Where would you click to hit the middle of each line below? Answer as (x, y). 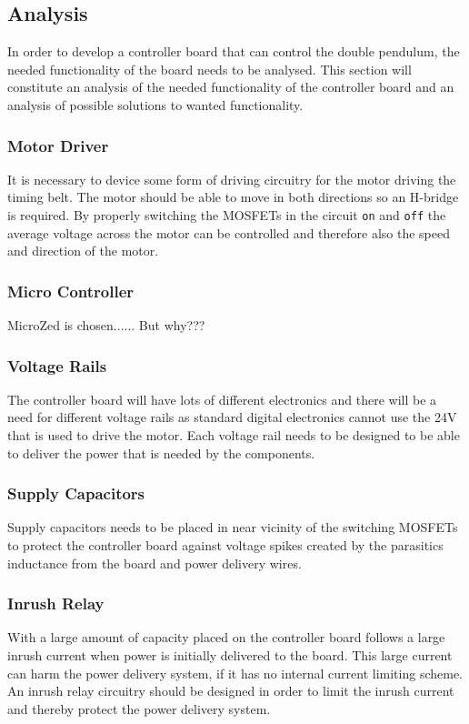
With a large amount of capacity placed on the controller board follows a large (226, 637)
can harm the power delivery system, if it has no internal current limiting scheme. (235, 673)
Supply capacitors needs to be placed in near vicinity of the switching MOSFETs (233, 527)
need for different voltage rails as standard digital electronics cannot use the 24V (232, 417)
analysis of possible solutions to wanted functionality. (155, 104)
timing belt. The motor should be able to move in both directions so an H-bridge (233, 197)
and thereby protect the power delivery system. (139, 708)
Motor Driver (58, 145)
